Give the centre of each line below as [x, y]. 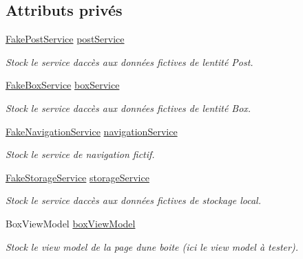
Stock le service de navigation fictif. [80, 154]
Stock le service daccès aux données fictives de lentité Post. [129, 61]
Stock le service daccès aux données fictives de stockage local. [133, 200]
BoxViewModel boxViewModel [71, 223]
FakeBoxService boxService [63, 85]
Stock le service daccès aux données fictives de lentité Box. [128, 108]
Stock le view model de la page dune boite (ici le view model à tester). [152, 246]
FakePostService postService [65, 39]
